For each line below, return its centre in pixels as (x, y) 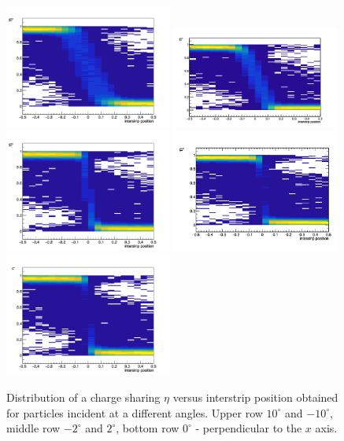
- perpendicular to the (249, 428)
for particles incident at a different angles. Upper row (135, 412)
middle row (33, 428)
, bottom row (148, 428)
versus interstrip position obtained (255, 397)
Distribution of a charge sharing (83, 397)
